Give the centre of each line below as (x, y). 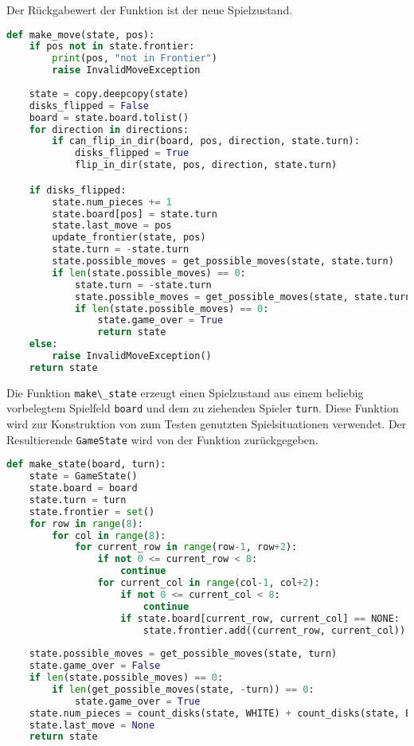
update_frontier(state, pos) (129, 238)
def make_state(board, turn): (86, 465)
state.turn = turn (78, 500)
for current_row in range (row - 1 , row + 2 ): (186, 547)
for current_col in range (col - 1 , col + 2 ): (209, 583)
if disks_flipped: (78, 190)
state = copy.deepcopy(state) (109, 94)
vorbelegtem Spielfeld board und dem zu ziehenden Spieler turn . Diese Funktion (203, 408)
